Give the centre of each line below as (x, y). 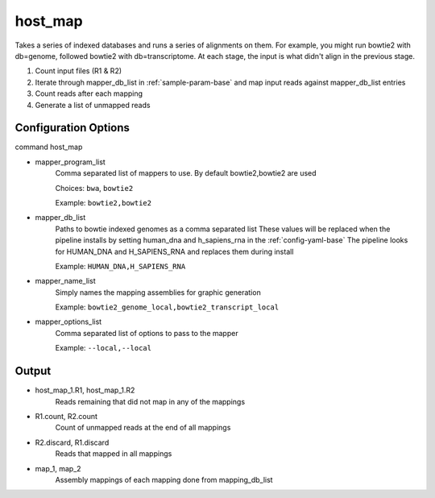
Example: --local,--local (104, 348)
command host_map (49, 147)
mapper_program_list (70, 162)
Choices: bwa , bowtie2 (94, 188)
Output (33, 371)
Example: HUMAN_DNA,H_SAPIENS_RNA (120, 266)
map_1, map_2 (58, 468)
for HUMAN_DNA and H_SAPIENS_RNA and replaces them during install (174, 251)
